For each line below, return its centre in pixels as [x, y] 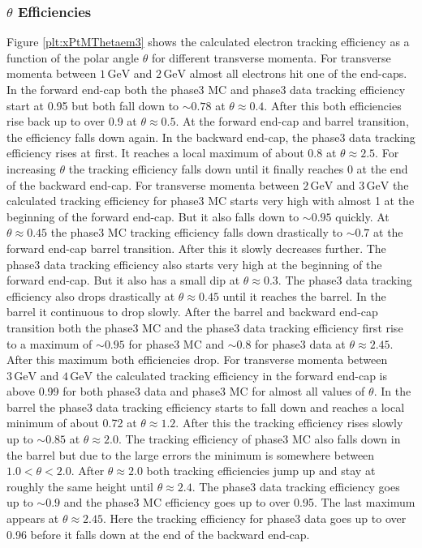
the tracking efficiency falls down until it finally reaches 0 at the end [238, 168]
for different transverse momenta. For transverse [271, 57]
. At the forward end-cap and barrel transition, [292, 121]
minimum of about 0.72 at [72, 423]
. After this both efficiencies [333, 105]
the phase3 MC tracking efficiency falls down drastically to [196, 232]
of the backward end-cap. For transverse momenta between [153, 184]
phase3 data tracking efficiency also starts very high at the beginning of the [194, 264]
